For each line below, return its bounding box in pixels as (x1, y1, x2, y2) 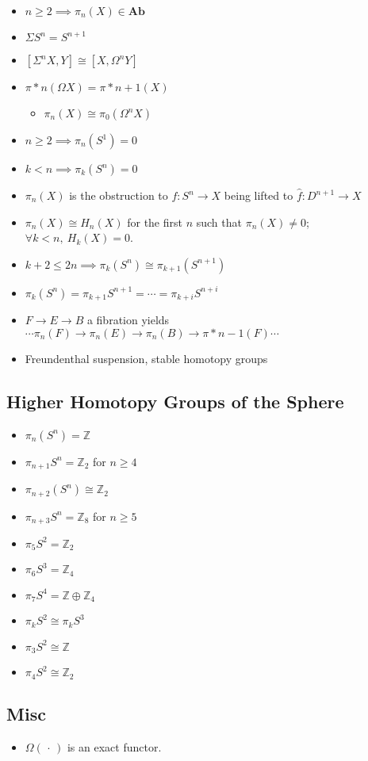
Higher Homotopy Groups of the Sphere (6, 388, 344, 413)
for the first (127, 213, 182, 230)
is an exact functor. (67, 738, 162, 755)
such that (196, 213, 242, 230)
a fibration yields (86, 312, 170, 328)
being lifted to (224, 187, 293, 203)
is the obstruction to (69, 187, 168, 203)
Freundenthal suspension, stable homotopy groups (25, 350, 268, 366)
